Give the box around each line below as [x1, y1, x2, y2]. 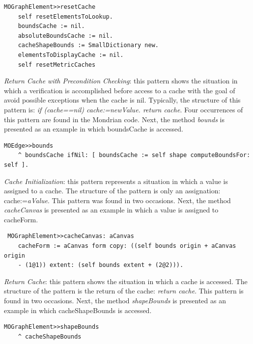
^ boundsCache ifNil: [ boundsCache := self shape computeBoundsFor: [18, 152, 251, 159]
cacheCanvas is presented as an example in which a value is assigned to [4, 205, 219, 215]
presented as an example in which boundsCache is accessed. [4, 124, 183, 134]
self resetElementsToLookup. [18, 13, 113, 20]
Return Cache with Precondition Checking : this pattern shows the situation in [4, 76, 238, 86]
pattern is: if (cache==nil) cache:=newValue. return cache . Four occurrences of [4, 104, 243, 114]
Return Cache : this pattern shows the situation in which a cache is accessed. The [4, 276, 248, 286]
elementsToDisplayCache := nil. [18, 51, 124, 58]
